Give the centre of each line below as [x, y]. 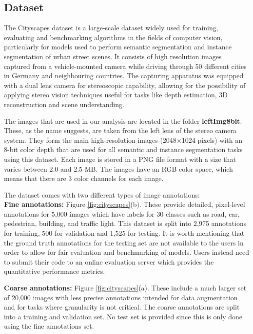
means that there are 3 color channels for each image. [84, 178]
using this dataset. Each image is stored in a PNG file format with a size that [120, 159]
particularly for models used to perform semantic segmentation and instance [118, 47]
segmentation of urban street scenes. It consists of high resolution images [113, 56]
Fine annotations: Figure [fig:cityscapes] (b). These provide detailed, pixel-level [125, 204]
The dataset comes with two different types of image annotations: [102, 194]
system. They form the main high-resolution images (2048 [90, 140]
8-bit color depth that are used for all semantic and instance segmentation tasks [123, 149]
